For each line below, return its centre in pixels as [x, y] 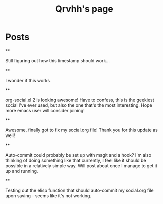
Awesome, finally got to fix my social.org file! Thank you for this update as [81, 130]
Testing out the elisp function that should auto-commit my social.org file [79, 190]
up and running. [22, 171]
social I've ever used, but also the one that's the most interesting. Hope [79, 105]
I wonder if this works [28, 80]
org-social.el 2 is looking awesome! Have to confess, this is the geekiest [80, 100]
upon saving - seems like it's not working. [48, 196]
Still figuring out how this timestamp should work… [58, 60]
